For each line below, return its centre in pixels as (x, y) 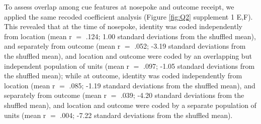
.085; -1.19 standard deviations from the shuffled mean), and (162, 85)
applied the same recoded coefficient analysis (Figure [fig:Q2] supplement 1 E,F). (128, 16)
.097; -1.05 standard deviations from (199, 66)
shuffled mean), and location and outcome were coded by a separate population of (130, 105)
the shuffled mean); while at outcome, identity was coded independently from (123, 76)
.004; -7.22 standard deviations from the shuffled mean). (146, 115)
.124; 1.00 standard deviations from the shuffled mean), (171, 36)
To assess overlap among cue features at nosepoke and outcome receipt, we (119, 7)
